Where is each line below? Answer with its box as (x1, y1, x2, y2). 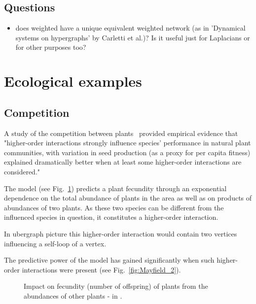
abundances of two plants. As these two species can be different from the (4, 202, 224, 212)
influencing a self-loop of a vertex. (4, 238, 107, 248)
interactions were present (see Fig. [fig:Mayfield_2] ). (22, 264, 181, 274)
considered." (4, 166, 40, 176)
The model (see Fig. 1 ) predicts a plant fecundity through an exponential (4, 183, 227, 193)
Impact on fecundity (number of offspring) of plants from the (24, 281, 208, 291)
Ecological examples (4, 71, 142, 91)
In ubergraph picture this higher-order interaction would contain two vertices (4, 228, 237, 238)
